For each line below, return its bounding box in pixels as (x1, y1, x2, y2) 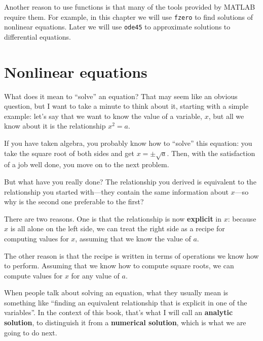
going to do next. (4, 327, 57, 337)
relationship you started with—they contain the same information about (4, 186, 229, 197)
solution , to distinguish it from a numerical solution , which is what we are (4, 317, 246, 328)
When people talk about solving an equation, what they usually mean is (4, 287, 229, 298)
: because (228, 213, 256, 224)
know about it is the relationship (4, 120, 106, 131)
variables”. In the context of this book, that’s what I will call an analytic (4, 307, 233, 318)
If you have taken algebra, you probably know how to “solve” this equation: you (4, 138, 252, 148)
